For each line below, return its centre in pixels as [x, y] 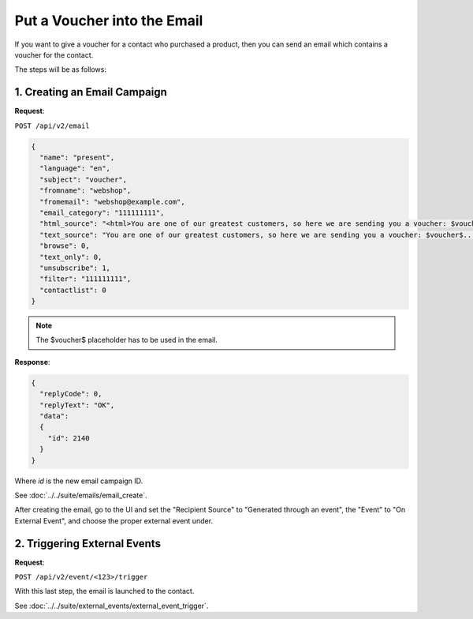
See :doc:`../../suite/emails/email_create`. [81, 495]
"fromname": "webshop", [86, 191]
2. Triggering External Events [88, 544]
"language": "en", [75, 169]
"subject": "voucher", [84, 179]
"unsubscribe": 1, [75, 268]
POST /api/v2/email [52, 126]
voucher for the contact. [54, 54]
